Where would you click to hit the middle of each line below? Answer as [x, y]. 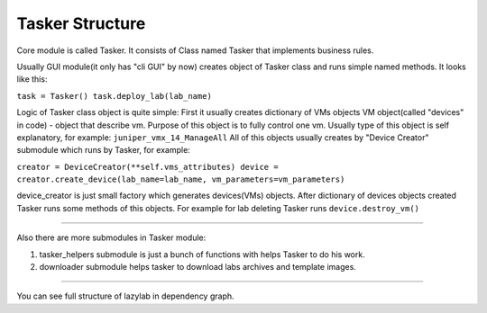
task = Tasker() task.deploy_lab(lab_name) [114, 96]
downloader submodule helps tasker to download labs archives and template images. [198, 267]
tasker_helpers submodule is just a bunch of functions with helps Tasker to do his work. [202, 254]
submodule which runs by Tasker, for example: [104, 150]
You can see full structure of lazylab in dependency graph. [125, 296]
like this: [32, 79]
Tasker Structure [81, 23]
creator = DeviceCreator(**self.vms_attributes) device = [147, 167]
